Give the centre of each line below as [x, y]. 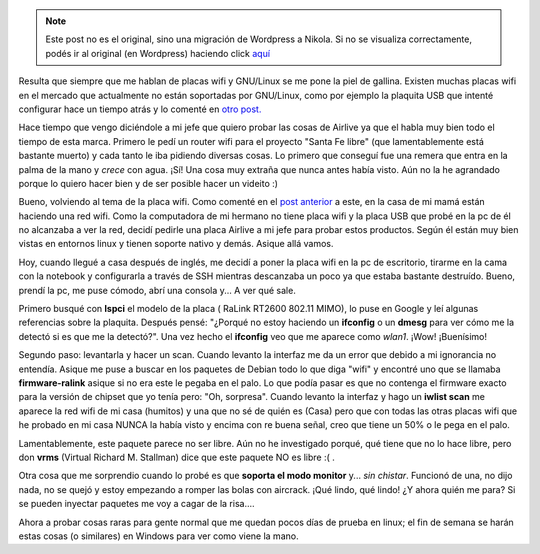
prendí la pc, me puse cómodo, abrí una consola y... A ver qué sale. [157, 290]
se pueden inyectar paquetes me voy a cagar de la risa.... [136, 504]
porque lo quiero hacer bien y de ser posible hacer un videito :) [148, 183]
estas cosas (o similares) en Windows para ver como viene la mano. [158, 536]
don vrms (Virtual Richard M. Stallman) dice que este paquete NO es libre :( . [176, 457]
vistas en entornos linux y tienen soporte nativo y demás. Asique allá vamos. [176, 244]
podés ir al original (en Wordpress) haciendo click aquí [157, 53]
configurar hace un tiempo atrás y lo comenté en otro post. [140, 109]
